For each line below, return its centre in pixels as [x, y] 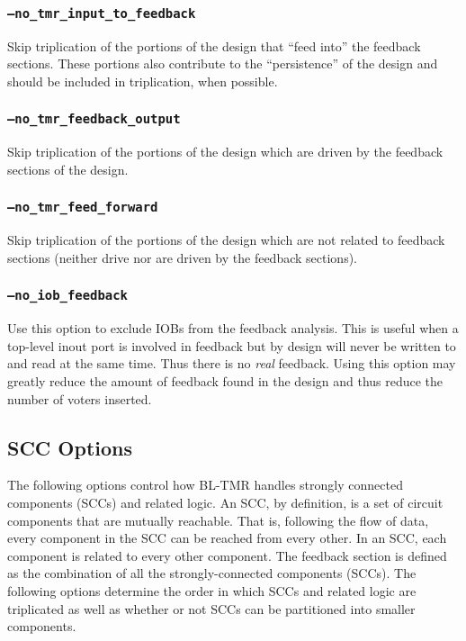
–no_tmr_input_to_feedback [102, 13]
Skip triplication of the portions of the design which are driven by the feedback [225, 152]
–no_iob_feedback [67, 296]
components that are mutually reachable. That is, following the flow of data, [218, 520]
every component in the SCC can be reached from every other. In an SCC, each [227, 538]
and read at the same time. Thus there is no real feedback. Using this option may [232, 363]
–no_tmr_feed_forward [83, 208]
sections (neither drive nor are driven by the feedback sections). [182, 257]
